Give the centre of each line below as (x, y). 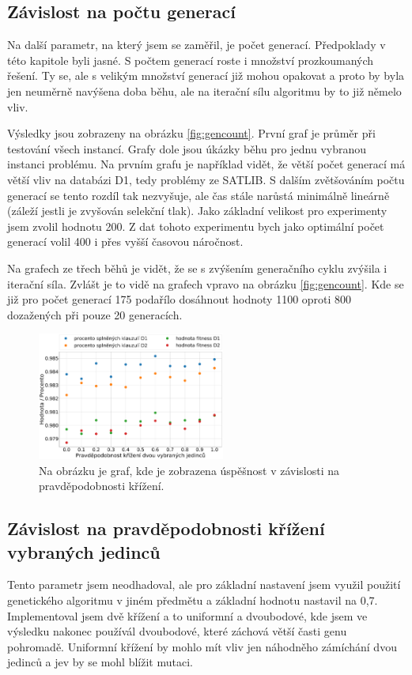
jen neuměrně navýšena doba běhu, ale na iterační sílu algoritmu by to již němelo (204, 91)
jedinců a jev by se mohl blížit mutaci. (100, 662)
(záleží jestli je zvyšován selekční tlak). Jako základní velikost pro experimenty (197, 211)
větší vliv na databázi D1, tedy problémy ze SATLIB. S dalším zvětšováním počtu (206, 179)
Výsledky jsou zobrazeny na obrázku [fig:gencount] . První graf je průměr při (191, 133)
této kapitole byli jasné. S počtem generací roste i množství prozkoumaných (191, 60)
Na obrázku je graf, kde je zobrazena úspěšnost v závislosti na (189, 470)
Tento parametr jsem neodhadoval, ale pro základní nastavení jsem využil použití (204, 584)
